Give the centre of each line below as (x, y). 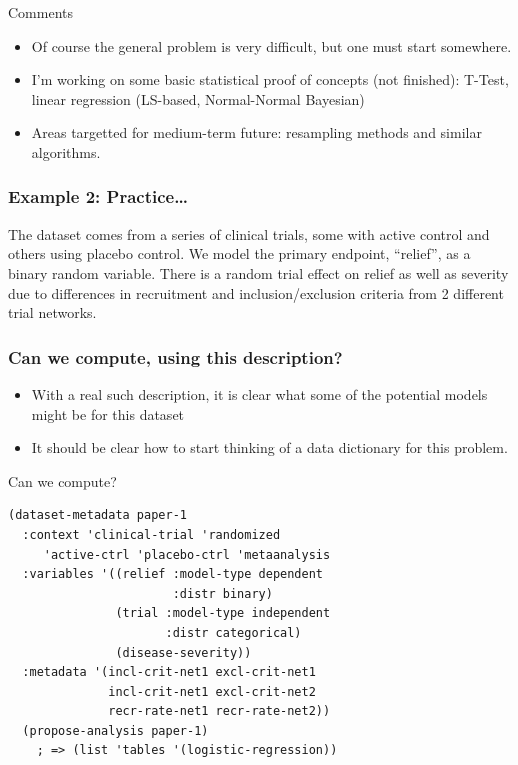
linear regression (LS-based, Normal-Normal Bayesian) (198, 98)
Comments (41, 12)
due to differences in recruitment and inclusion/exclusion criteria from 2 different (256, 292)
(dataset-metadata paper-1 (97, 515)
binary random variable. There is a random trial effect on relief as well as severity (258, 272)
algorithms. (66, 151)
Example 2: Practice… (98, 196)
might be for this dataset (108, 413)
